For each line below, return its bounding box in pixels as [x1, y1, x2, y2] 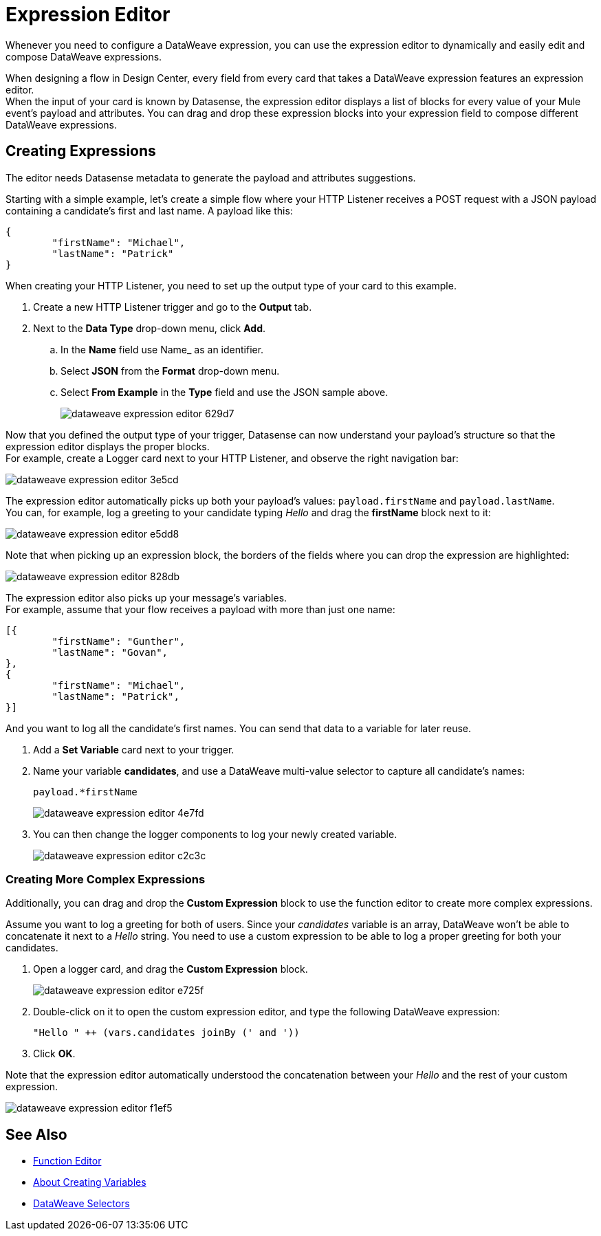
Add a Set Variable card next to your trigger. [33, 743, 234, 755]
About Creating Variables [33, 1176, 146, 1189]
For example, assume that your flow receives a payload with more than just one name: [6, 603, 395, 615]
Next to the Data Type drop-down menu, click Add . [33, 322, 266, 334]
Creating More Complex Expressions [6, 872, 206, 886]
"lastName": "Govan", [52, 646, 168, 658]
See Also [6, 1125, 67, 1143]
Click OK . [33, 1048, 76, 1060]
